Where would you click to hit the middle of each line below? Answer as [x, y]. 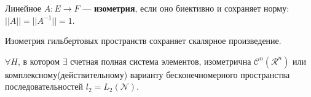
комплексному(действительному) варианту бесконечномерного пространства [148, 74]
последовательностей [44, 86]
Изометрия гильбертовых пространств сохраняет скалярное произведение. [143, 41]
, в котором [39, 61]
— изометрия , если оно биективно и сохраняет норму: [186, 8]
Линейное [23, 8]
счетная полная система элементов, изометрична [161, 61]
